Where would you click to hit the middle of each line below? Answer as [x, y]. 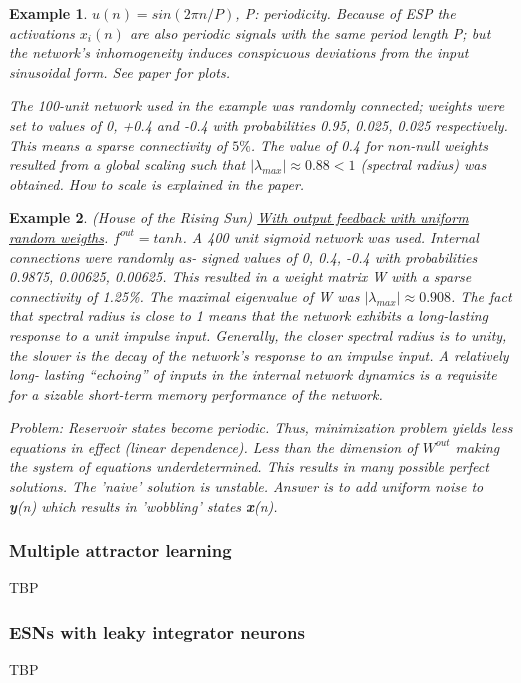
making [477, 446]
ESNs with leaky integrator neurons [157, 631]
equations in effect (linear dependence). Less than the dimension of [213, 446]
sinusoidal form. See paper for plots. [119, 71]
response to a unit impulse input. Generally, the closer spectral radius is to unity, [258, 334]
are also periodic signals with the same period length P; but [310, 32]
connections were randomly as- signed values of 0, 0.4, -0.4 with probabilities [243, 256]
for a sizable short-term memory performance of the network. [196, 393]
